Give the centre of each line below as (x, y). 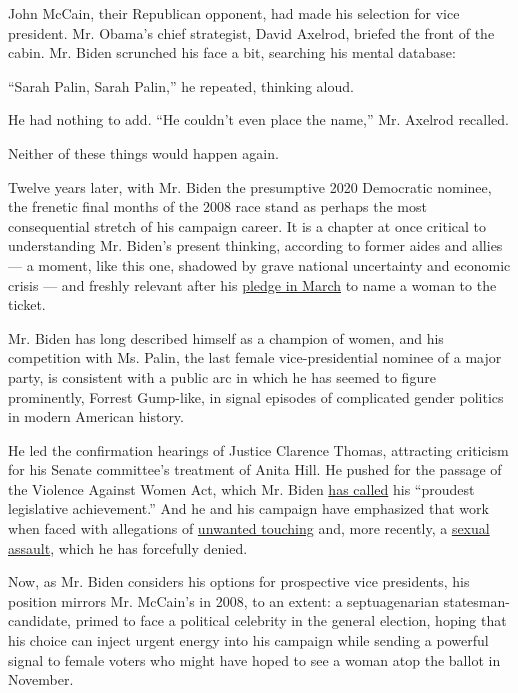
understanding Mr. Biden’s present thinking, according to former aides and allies (255, 245)
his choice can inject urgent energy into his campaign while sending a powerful (248, 640)
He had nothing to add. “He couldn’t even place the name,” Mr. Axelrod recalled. (259, 119)
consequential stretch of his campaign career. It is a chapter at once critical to (247, 225)
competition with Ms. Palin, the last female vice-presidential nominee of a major (255, 357)
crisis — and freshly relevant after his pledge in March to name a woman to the (252, 284)
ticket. (27, 304)
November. (41, 679)
